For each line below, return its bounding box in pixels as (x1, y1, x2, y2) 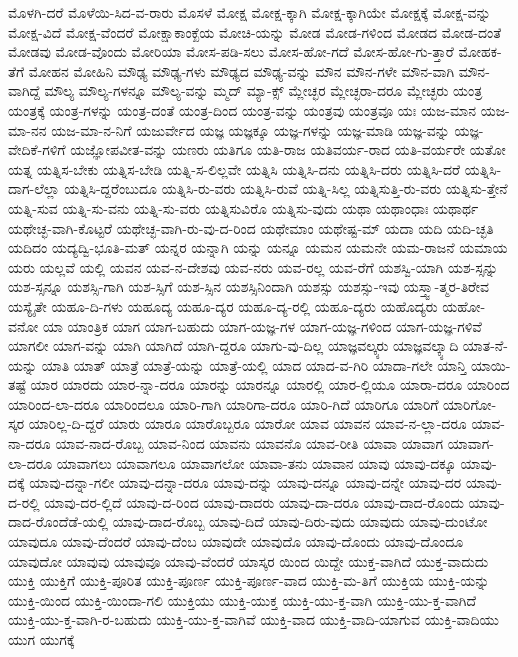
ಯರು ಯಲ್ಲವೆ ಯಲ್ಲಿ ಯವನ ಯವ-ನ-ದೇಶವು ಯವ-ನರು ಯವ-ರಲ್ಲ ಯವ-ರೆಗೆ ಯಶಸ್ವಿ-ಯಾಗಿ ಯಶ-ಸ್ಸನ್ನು (8, 256, 499, 277)
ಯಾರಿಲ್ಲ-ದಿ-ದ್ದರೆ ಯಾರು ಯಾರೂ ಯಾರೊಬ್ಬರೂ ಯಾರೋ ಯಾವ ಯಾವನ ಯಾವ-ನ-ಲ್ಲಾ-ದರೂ (28, 413, 467, 434)
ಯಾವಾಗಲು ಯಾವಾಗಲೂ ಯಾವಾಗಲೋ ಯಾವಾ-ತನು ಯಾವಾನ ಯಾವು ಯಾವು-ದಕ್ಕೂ (56, 452, 456, 473)
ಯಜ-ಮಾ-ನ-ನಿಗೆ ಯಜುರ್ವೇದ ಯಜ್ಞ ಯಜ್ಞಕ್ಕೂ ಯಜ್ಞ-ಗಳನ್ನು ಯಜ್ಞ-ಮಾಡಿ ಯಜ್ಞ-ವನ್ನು (51, 119, 450, 140)
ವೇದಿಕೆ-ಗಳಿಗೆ (8, 139, 66, 160)
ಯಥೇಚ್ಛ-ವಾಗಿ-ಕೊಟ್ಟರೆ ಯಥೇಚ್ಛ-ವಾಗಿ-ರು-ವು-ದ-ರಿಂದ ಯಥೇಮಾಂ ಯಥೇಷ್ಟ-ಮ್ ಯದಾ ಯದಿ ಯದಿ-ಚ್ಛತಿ (8, 217, 494, 238)
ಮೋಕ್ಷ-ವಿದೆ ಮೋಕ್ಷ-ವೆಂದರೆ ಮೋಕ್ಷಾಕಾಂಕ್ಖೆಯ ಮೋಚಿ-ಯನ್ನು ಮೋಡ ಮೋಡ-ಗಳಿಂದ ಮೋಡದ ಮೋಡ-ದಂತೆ (8, 21, 502, 42)
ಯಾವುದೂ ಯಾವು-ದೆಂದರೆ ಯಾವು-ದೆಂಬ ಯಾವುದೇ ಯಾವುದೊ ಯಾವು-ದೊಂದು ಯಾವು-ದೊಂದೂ (8, 531, 464, 552)
